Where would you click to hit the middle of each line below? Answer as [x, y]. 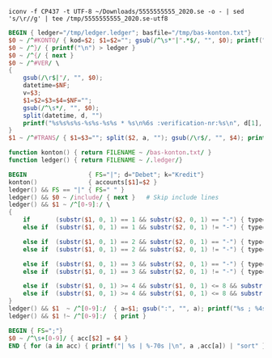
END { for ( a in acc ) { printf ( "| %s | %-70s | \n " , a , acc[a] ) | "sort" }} [139, 346]
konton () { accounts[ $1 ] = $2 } [83, 182]
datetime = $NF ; [47, 86]
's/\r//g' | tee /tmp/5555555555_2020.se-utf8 [88, 19]
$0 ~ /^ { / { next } [41, 55]
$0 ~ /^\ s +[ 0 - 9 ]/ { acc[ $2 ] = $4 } [68, 338]
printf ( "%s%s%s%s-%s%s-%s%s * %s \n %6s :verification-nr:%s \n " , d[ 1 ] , [143, 123]
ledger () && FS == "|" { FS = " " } [67, 190]
